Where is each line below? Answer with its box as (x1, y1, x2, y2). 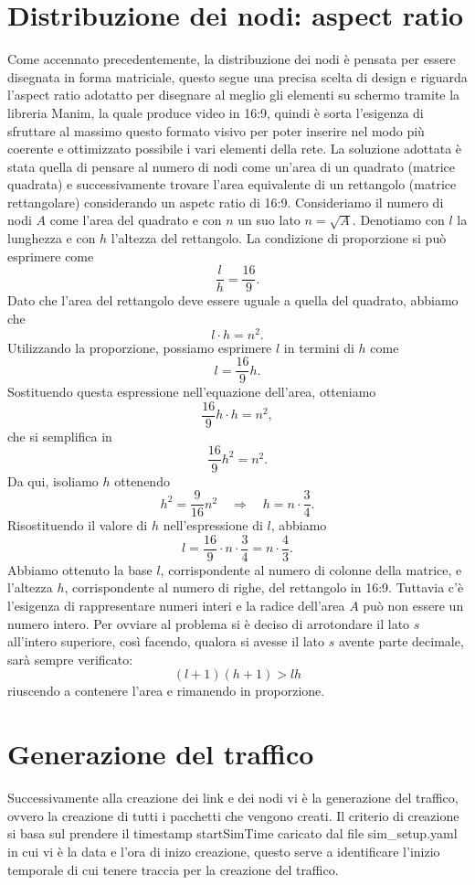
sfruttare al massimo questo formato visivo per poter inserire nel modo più (7, 121, 425, 140)
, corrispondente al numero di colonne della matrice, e (160, 560, 462, 579)
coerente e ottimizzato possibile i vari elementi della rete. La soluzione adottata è (7, 139, 462, 158)
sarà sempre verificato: (7, 649, 133, 668)
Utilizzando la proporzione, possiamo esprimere (7, 337, 272, 357)
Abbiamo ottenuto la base (7, 560, 153, 579)
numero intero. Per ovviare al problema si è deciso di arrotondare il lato (7, 613, 410, 633)
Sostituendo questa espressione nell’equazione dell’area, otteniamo (7, 382, 376, 401)
